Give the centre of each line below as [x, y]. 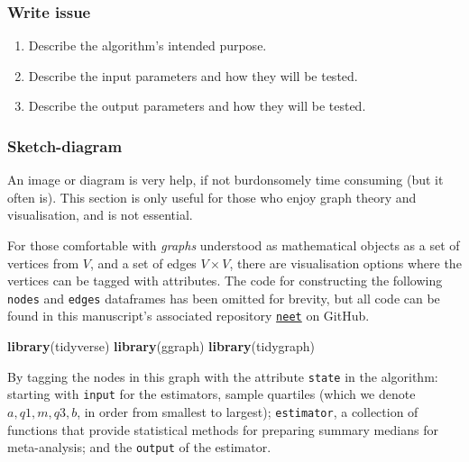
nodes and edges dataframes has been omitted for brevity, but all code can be [224, 298]
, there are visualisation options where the [345, 263]
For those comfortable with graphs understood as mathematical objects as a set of [234, 245]
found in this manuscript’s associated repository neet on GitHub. [189, 316]
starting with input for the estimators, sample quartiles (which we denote [212, 394]
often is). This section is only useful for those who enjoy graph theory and [212, 197]
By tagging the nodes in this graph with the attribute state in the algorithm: [223, 376]
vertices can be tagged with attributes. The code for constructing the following [225, 281]
